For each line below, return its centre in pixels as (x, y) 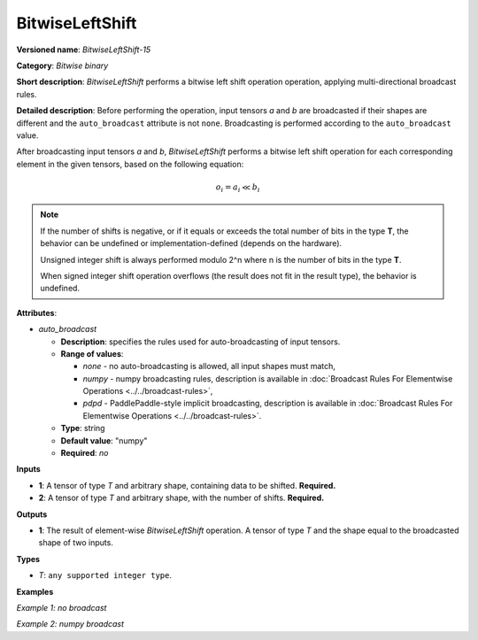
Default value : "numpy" (104, 440)
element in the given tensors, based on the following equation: (130, 164)
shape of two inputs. (76, 543)
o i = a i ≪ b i (238, 188)
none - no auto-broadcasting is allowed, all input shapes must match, (209, 366)
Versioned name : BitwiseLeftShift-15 (84, 50)
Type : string (83, 428)
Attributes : (37, 312)
